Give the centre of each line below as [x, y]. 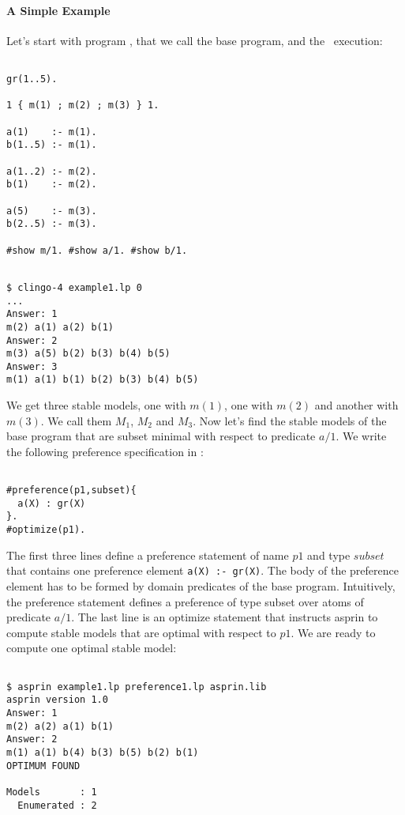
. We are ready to [333, 632]
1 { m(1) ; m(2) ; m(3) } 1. [83, 106]
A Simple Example [58, 10]
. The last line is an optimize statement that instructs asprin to [225, 617]
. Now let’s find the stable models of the [290, 420]
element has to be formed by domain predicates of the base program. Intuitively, [201, 586]
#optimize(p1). [46, 530]
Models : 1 [52, 792]
